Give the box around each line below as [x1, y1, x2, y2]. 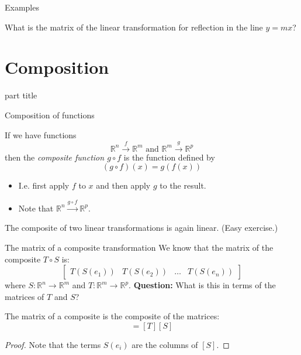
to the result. [160, 179, 206, 192]
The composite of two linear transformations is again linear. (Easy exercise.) [5, 221, 278, 234]
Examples [5, 1, 39, 13]
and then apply [96, 179, 151, 192]
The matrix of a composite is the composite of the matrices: [5, 310, 220, 322]
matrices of [5, 290, 44, 302]
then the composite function [5, 151, 105, 163]
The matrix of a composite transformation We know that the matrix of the [5, 241, 274, 254]
